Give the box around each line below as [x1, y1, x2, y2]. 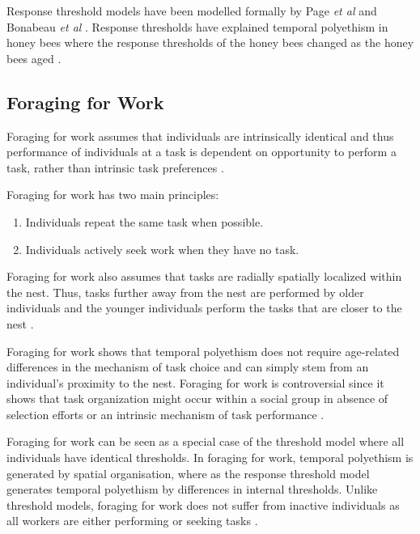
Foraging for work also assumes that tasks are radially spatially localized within [6, 268, 402, 285]
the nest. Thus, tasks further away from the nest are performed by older [6, 283, 364, 300]
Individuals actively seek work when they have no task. [25, 240, 299, 257]
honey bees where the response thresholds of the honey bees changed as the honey [6, 34, 414, 51]
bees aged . [6, 49, 62, 66]
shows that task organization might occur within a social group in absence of [6, 390, 388, 407]
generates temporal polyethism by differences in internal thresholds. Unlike [6, 481, 378, 498]
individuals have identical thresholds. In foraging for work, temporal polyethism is [6, 449, 414, 466]
